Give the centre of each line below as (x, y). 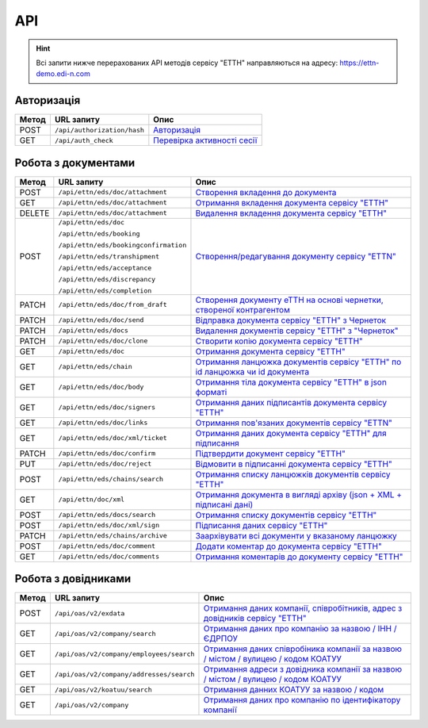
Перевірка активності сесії (205, 140)
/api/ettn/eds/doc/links (103, 423)
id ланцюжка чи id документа (252, 371)
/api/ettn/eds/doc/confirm (107, 453)
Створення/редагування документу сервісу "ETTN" (296, 256)
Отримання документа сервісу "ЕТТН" (270, 351)
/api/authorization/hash (99, 130)
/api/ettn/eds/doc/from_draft (113, 305)
